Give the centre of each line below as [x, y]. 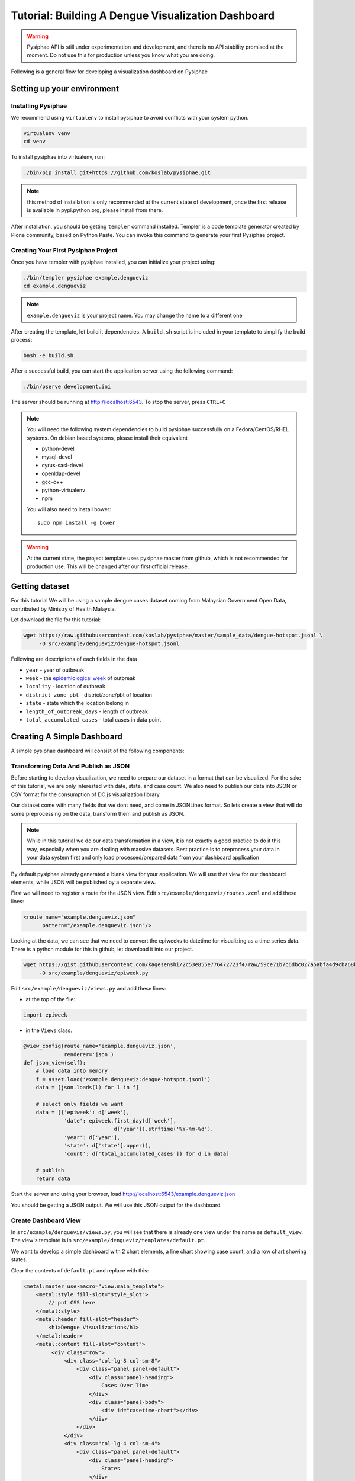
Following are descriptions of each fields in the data [74, 659]
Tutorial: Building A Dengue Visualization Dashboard [143, 15]
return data [53, 1179]
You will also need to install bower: [69, 509]
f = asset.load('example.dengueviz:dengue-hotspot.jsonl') [123, 1079]
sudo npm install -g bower [76, 523]
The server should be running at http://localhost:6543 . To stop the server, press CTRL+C [118, 402]
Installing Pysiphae [39, 105]
